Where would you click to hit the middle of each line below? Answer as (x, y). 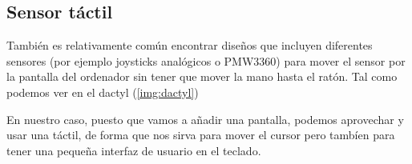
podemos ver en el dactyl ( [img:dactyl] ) (103, 92)
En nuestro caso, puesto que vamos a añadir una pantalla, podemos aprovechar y (205, 119)
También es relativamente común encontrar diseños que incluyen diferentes (190, 45)
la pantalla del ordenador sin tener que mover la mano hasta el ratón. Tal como (202, 76)
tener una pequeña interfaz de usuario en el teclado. (134, 150)
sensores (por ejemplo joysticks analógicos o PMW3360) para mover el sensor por (206, 60)
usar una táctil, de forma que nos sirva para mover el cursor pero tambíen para (201, 135)
